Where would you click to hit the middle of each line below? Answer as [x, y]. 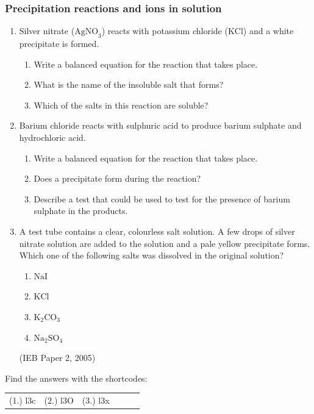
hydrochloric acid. [52, 137]
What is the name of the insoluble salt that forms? [129, 84]
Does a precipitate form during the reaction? [117, 178]
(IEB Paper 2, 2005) [57, 358]
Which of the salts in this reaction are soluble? [121, 105]
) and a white [268, 31]
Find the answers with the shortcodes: [76, 378]
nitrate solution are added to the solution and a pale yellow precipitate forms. [165, 243]
